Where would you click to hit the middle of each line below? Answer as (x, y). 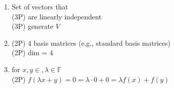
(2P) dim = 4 (32, 52)
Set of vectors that (40, 6)
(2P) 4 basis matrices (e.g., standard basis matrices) (91, 43)
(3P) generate (33, 26)
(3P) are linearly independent (57, 16)
